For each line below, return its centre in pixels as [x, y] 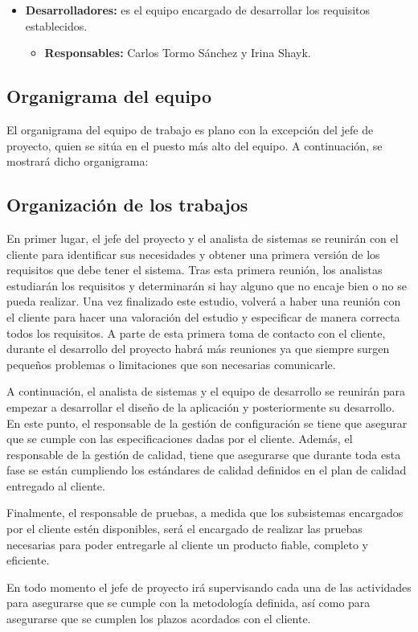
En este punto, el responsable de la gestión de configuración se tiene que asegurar [207, 423]
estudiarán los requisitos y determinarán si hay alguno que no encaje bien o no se [207, 285]
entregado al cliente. [56, 485]
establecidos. [56, 25]
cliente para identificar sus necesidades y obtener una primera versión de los [193, 254]
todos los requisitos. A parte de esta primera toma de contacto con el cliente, [196, 332]
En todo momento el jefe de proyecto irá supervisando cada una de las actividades [209, 587]
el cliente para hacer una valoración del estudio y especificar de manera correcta [203, 316]
